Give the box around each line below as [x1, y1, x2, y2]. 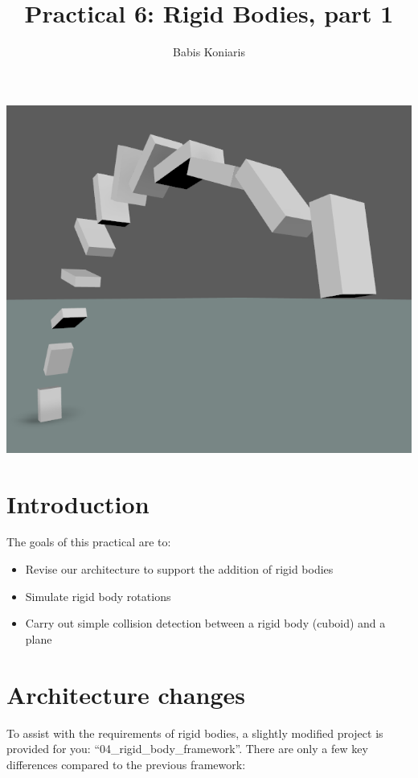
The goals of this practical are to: [6, 533, 171, 550]
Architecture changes [6, 677, 245, 710]
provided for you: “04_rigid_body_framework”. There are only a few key [6, 740, 368, 757]
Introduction [6, 487, 150, 520]
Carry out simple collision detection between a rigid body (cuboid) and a [25, 615, 386, 632]
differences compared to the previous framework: [6, 755, 246, 772]
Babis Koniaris [173, 43, 245, 60]
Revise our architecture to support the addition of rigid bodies [25, 561, 334, 578]
